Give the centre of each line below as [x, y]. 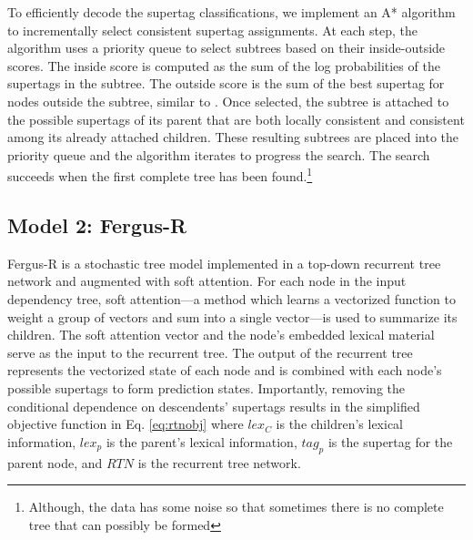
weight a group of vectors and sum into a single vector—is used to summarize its [232, 316]
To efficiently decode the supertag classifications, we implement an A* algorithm [231, 12]
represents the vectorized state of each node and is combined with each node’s [225, 370]
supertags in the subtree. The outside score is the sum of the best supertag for [226, 83]
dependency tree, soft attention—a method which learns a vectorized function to [231, 298]
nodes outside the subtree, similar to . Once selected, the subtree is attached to [228, 101]
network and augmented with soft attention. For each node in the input [207, 281]
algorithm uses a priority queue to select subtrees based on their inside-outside [226, 48]
